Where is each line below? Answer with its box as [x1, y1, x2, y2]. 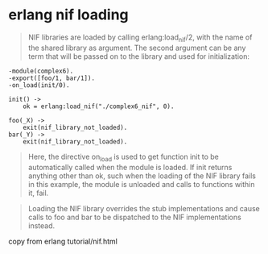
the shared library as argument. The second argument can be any [27, 43, 246, 52]
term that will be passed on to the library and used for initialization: [27, 51, 249, 61]
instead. [27, 220, 56, 231]
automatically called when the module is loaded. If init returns [27, 162, 233, 172]
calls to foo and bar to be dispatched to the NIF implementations [27, 212, 241, 222]
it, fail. [27, 188, 49, 198]
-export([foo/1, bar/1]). [8, 74, 95, 82]
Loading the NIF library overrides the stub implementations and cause [27, 203, 260, 213]
